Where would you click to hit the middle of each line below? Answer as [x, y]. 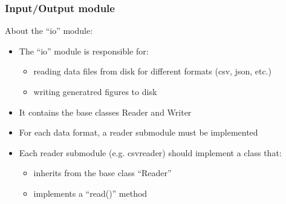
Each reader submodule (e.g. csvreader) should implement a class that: [150, 152]
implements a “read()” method [90, 193]
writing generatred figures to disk [95, 91]
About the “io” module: [49, 31]
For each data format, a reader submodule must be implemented [138, 132]
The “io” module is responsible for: [84, 51]
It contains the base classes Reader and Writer [105, 112]
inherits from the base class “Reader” [102, 173]
